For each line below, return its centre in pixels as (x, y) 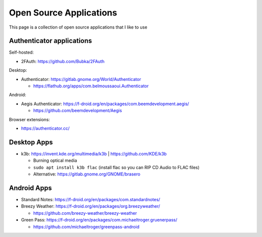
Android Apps (30, 188)
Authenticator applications (50, 41)
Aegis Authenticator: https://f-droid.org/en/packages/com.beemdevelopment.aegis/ (105, 104)
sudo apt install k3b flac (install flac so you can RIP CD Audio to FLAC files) (116, 167)
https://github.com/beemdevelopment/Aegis (78, 111)
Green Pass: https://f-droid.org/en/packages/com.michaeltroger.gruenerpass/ (99, 220)
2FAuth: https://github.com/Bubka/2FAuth (63, 61)
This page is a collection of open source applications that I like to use (78, 27)
